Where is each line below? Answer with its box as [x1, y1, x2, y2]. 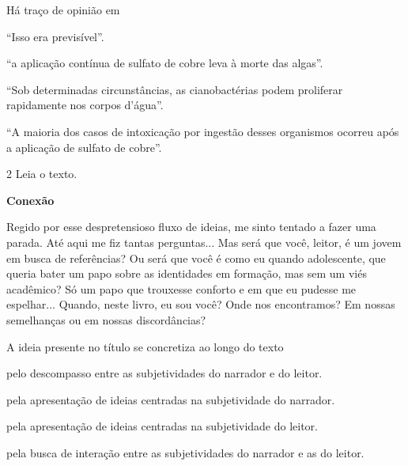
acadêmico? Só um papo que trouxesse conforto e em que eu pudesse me [6, 280, 357, 297]
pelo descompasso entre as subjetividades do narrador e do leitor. [6, 365, 323, 381]
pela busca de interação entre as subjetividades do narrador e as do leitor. [6, 444, 365, 460]
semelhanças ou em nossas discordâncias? [6, 311, 206, 328]
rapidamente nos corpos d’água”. [6, 97, 164, 113]
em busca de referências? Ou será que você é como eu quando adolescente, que [6, 249, 386, 266]
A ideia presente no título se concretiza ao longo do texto [6, 338, 284, 354]
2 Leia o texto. [6, 165, 77, 182]
